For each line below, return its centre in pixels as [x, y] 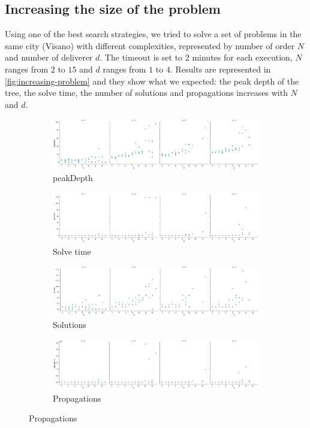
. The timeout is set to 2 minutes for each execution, [196, 57]
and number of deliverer [49, 57]
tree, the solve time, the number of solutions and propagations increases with [146, 93]
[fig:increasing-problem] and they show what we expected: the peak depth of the [152, 81]
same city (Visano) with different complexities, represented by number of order [150, 45]
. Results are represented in [220, 69]
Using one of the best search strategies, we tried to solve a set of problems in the [153, 34]
